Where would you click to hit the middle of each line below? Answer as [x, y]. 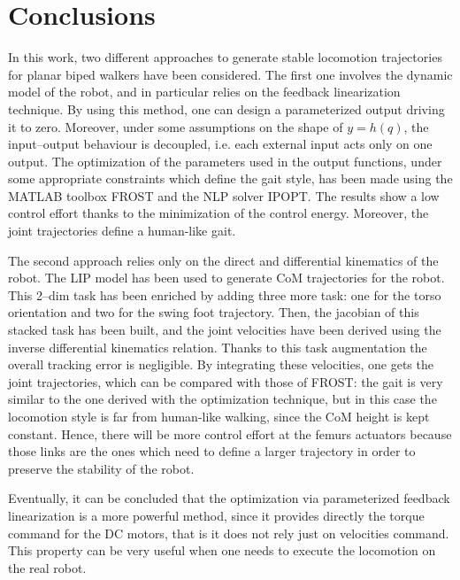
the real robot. [47, 567]
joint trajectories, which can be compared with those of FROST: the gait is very [226, 381]
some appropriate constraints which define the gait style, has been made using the [230, 178]
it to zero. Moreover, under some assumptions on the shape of [176, 126]
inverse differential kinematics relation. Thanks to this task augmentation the [218, 347]
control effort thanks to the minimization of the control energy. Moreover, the [218, 213]
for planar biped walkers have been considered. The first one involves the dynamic [230, 74]
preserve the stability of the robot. [101, 468]
